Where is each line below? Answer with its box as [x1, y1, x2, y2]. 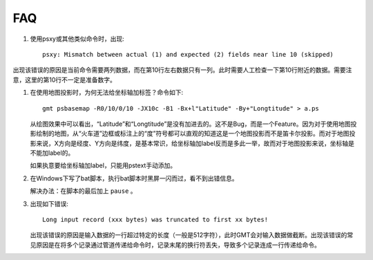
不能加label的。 [30, 149, 75, 157]
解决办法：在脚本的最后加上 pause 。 [30, 187, 137, 195]
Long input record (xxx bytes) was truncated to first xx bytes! [42, 216, 269, 224]
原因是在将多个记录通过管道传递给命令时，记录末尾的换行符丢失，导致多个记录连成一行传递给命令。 [35, 241, 321, 249]
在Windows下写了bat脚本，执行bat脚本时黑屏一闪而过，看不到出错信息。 [30, 174, 238, 183]
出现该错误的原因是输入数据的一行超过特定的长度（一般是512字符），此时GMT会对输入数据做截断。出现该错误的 [30, 231, 347, 239]
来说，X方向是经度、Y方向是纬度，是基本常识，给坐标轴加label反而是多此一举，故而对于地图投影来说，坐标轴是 [35, 139, 355, 147]
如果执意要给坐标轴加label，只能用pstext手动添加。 [30, 161, 177, 169]
